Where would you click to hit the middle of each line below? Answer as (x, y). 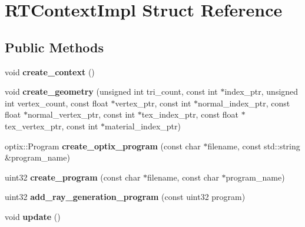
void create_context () (50, 71)
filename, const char (183, 177)
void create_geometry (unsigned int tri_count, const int (111, 91)
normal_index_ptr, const (244, 103)
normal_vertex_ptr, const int (81, 114)
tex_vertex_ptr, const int (52, 126)
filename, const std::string (254, 146)
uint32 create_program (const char (73, 177)
